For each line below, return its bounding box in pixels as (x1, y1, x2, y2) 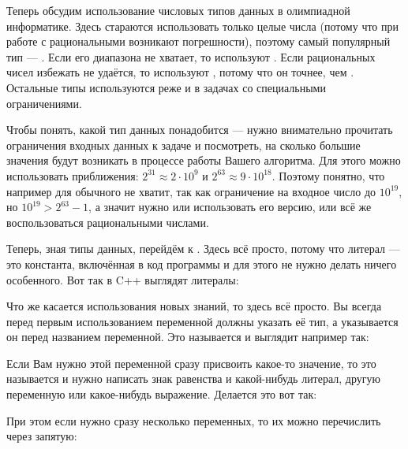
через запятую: (6, 428, 77, 444)
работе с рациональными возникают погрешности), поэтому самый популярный (6, 33, 391, 50)
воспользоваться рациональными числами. (6, 213, 209, 230)
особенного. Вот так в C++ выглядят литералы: (6, 271, 239, 288)
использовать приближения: (6, 167, 139, 184)
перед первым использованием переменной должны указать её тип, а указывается (6, 313, 399, 329)
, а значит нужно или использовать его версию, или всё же (88, 199, 372, 215)
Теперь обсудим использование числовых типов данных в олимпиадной (6, 2, 350, 18)
